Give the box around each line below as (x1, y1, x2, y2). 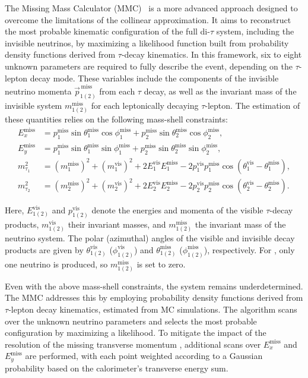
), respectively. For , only (204, 243, 295, 256)
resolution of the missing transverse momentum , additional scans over (5, 338, 261, 350)
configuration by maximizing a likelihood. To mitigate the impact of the (5, 326, 266, 339)
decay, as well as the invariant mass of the (144, 84, 297, 97)
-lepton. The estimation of (205, 99, 300, 111)
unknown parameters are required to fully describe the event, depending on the (5, 59, 293, 72)
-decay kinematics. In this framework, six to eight (121, 48, 302, 61)
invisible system (5, 99, 62, 111)
